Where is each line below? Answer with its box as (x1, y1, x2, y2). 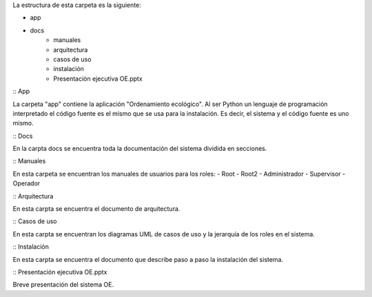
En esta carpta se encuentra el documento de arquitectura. (12, 205, 180, 213)
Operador (12, 179, 41, 187)
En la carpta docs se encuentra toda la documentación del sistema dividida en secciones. (12, 145, 267, 153)
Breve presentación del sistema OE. (12, 280, 114, 289)
